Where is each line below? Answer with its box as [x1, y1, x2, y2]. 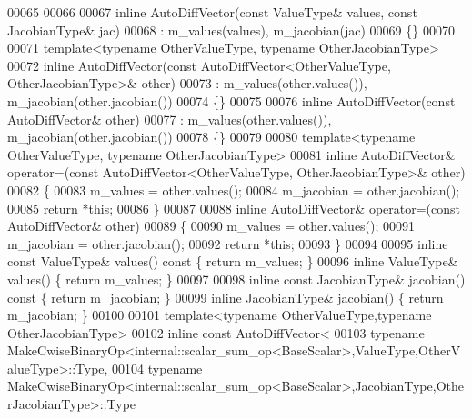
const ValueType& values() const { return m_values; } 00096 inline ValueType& [7, 252, 458, 271]
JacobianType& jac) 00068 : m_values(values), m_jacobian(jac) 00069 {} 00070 [7, 20, 455, 39]
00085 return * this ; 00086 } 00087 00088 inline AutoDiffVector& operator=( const [7, 198, 461, 217]
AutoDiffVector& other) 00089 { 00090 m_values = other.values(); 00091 [7, 216, 416, 235]
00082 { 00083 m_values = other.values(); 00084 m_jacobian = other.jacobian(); [7, 180, 460, 199]
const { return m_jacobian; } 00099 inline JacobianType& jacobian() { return [7, 287, 444, 306]
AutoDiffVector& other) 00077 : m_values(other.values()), [7, 109, 332, 128]
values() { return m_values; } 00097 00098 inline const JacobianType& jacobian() [7, 269, 466, 288]
